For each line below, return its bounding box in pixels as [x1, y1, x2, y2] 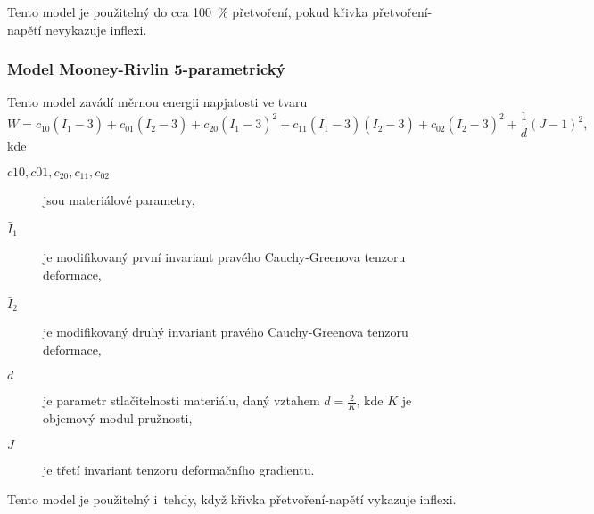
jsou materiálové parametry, [43, 191, 195, 209]
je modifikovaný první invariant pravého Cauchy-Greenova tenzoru [43, 248, 406, 266]
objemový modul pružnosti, [43, 409, 193, 428]
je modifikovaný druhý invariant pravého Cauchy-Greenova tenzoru [43, 322, 408, 341]
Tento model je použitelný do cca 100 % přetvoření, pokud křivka [7, 3, 368, 20]
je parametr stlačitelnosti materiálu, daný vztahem [43, 391, 320, 410]
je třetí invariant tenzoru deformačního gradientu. [43, 460, 315, 478]
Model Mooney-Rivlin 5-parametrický [7, 58, 285, 80]
